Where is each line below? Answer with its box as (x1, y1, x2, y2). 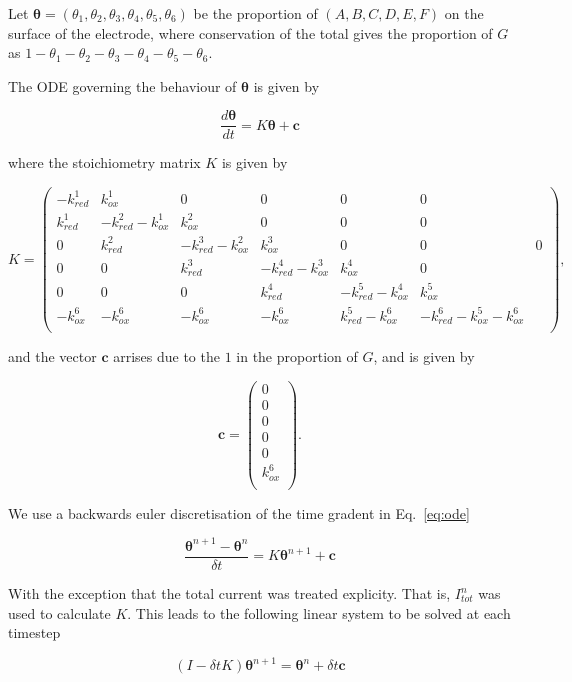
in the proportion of (236, 346, 358, 367)
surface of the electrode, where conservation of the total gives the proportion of (8, 22, 493, 43)
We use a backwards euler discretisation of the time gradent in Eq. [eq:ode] (8, 502, 470, 523)
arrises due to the (113, 346, 220, 367)
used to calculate (8, 602, 111, 623)
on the (444, 3, 484, 23)
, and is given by (373, 346, 475, 367)
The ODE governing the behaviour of (8, 75, 237, 96)
